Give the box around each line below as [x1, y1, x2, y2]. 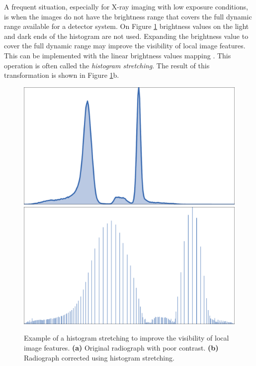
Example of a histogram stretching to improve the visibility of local [24, 333, 229, 343]
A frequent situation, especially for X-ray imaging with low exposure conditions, [4, 1, 248, 11]
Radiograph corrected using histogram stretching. [24, 352, 174, 363]
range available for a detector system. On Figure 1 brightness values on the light [4, 21, 249, 31]
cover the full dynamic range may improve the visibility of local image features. [4, 40, 246, 51]
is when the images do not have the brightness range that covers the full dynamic [4, 11, 252, 21]
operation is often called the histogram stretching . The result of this [4, 60, 210, 70]
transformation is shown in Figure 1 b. [4, 70, 119, 80]
